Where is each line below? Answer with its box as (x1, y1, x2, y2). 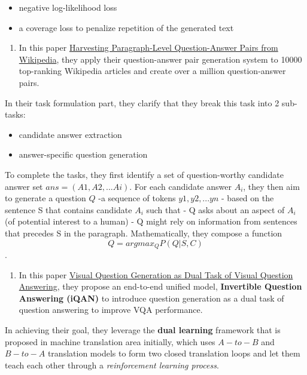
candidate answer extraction (19, 128, 122, 140)
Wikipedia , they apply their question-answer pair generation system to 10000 (19, 53, 302, 65)
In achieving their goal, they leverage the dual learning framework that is (5, 323, 281, 336)
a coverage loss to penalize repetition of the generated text (19, 21, 234, 33)
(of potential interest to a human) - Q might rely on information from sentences (5, 215, 297, 228)
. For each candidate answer (129, 180, 232, 192)
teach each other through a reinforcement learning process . (5, 358, 219, 371)
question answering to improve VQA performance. (19, 303, 203, 316)
